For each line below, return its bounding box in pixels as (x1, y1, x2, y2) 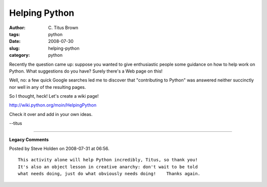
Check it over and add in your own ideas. (9, 111, 93, 117)
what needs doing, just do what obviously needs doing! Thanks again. (18, 171, 201, 177)
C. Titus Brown (48, 25, 79, 31)
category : (9, 52, 30, 58)
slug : (9, 45, 20, 51)
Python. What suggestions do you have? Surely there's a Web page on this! (9, 68, 163, 74)
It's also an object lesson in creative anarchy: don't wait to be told (18, 164, 198, 170)
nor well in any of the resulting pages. (9, 84, 86, 90)
